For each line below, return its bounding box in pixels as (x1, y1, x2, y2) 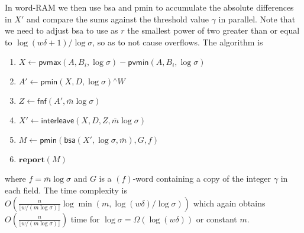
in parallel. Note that (218, 12, 296, 25)
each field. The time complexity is (5, 183, 127, 196)
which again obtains (193, 196, 266, 209)
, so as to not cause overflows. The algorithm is (92, 35, 263, 48)
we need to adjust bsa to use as (5, 24, 118, 37)
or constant (196, 212, 237, 225)
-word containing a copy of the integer (132, 172, 271, 185)
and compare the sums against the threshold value (26, 12, 209, 25)
